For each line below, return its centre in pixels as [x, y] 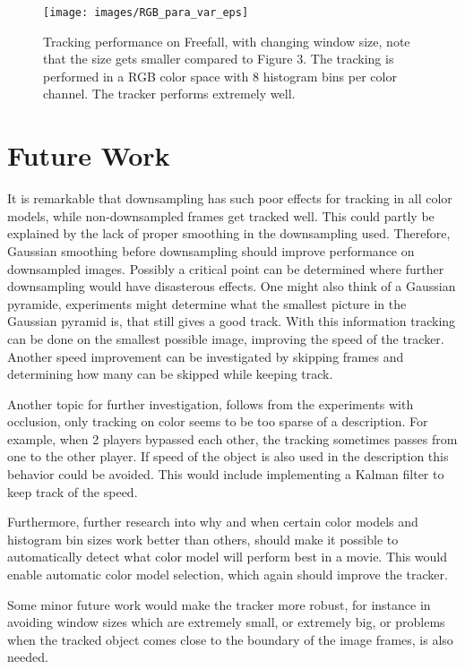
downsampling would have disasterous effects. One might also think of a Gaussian [232, 286]
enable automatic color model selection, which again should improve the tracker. [228, 575]
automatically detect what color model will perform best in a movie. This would [228, 557]
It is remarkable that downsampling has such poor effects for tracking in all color [230, 198]
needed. [28, 657]
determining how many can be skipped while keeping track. [170, 374]
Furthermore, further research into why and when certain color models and [213, 522]
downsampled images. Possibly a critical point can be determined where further [226, 268]
